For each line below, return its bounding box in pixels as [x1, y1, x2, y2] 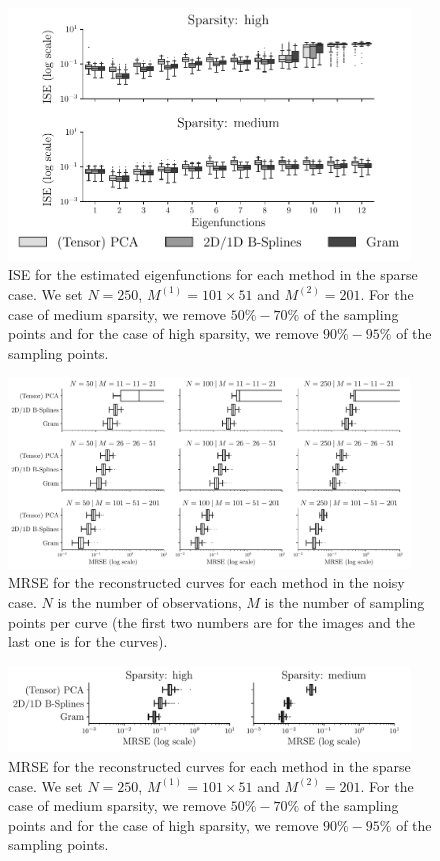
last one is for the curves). [8, 631, 168, 652]
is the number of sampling [264, 592, 425, 613]
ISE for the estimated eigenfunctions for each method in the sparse [8, 264, 418, 285]
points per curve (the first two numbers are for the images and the [8, 611, 415, 632]
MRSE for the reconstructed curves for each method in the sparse [8, 755, 411, 776]
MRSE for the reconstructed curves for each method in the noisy [8, 572, 405, 593]
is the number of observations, [57, 592, 242, 613]
